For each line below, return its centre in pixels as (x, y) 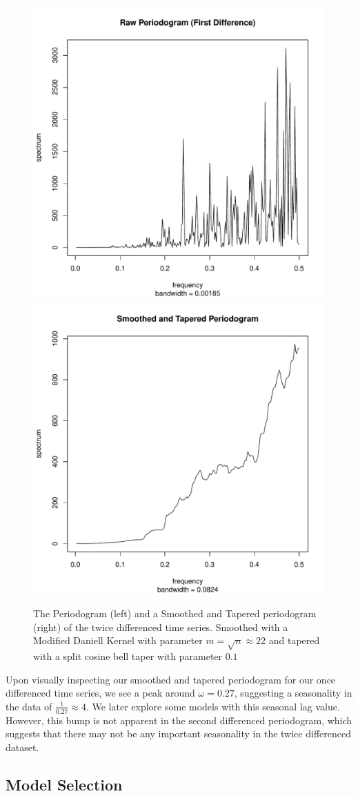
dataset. (22, 747)
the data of (29, 706)
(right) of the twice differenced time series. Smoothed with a (161, 627)
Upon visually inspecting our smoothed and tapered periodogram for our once (171, 679)
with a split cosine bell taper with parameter (128, 656)
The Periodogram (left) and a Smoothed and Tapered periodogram (175, 613)
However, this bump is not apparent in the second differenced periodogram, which (179, 720)
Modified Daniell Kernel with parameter (118, 640)
